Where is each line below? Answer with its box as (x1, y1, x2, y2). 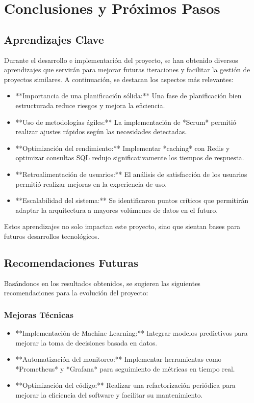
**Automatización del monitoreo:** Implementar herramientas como (15, 354, 222, 364)
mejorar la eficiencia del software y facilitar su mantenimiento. (15, 390, 203, 400)
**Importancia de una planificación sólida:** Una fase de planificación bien (15, 90, 242, 101)
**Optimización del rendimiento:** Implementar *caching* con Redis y (15, 143, 230, 153)
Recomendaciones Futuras (4, 255, 138, 270)
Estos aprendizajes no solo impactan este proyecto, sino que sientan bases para (4, 221, 241, 231)
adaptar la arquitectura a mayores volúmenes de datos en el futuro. (15, 204, 218, 215)
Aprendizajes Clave (4, 31, 104, 47)
